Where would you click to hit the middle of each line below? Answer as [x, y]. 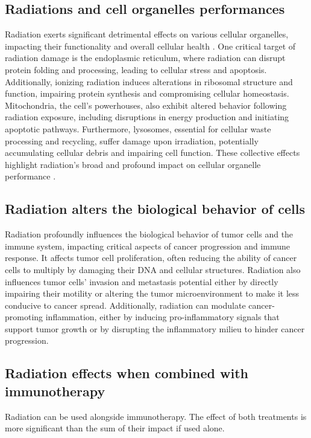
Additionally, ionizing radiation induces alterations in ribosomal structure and [149, 81]
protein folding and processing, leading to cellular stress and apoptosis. [136, 69]
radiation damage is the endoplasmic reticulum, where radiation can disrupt [145, 58]
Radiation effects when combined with [127, 373]
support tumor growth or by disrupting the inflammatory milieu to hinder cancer [155, 328]
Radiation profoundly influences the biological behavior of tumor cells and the [149, 234]
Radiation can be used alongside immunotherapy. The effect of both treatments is [156, 416]
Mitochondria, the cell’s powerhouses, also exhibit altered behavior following [146, 105]
